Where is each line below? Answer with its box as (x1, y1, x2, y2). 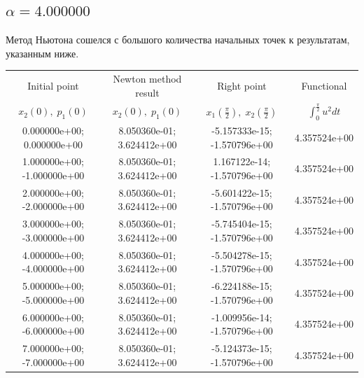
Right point (217, 78, 267, 92)
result (135, 85, 160, 99)
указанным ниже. (6, 45, 79, 60)
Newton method (113, 71, 182, 86)
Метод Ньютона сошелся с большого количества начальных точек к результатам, (6, 32, 350, 47)
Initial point (27, 78, 79, 92)
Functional (301, 78, 347, 92)
